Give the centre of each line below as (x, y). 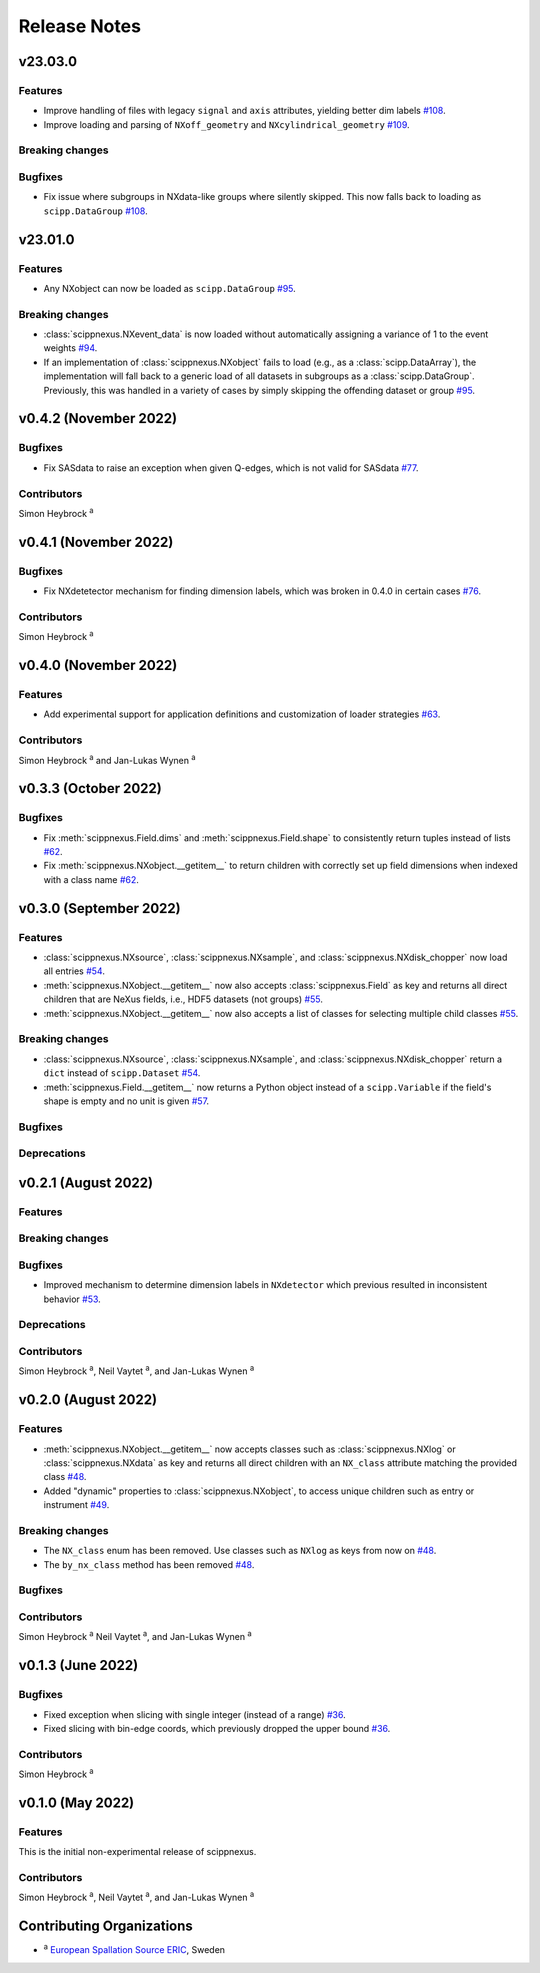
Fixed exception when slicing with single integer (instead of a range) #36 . (194, 1714)
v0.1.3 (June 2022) (78, 1665)
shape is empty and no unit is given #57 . (126, 1101)
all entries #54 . (74, 971)
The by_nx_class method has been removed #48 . (149, 1564)
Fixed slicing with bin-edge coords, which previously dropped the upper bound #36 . (217, 1728)
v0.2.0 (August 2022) (88, 1400)
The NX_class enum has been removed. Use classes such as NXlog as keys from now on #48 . (240, 1551)
